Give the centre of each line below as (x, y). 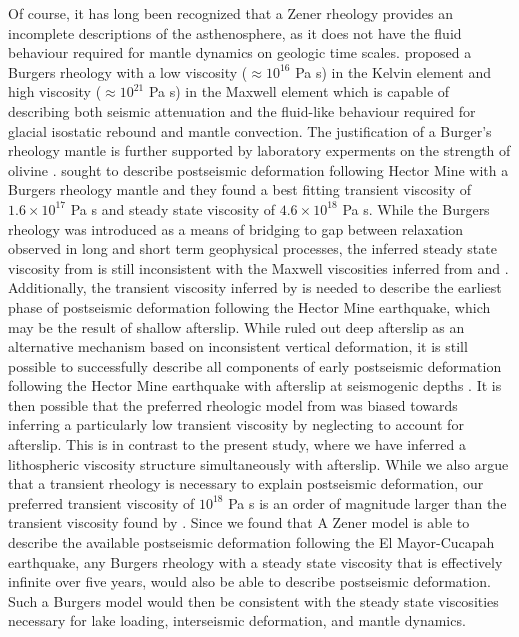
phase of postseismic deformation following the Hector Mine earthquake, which (249, 306)
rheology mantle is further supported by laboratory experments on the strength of (259, 150)
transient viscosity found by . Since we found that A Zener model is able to (239, 522)
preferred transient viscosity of (101, 502)
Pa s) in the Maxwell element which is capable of (299, 91)
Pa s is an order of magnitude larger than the (367, 502)
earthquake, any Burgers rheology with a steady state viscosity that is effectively (255, 561)
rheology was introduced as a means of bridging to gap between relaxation (235, 228)
